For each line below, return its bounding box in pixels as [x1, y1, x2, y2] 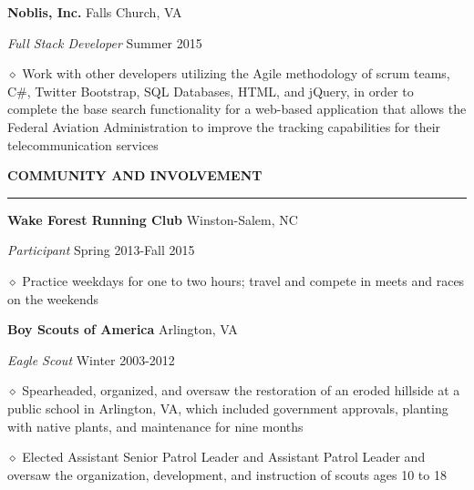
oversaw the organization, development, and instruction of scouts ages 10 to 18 [7, 464, 447, 484]
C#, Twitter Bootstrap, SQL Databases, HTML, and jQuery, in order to [7, 81, 414, 100]
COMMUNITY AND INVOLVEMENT [7, 166, 263, 185]
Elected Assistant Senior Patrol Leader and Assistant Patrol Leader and [22, 447, 426, 466]
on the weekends [7, 289, 99, 308]
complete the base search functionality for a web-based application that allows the [7, 99, 467, 118]
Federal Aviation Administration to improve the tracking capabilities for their [7, 117, 441, 136]
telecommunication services [7, 135, 159, 154]
